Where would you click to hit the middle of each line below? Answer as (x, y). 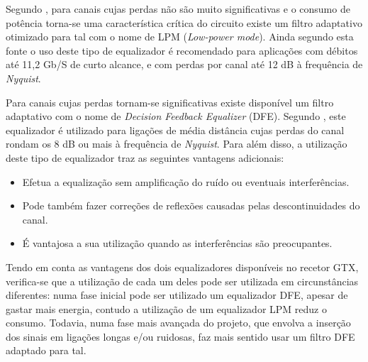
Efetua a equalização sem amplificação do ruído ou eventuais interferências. (186, 181)
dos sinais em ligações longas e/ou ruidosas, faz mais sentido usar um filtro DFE (180, 336)
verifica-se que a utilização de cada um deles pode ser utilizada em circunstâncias (182, 281)
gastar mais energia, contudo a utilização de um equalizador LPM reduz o (166, 308)
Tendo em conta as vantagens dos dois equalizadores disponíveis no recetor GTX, (182, 267)
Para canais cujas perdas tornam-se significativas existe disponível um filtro (170, 102)
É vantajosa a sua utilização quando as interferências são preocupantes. (177, 243)
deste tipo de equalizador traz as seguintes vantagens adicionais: (145, 157)
